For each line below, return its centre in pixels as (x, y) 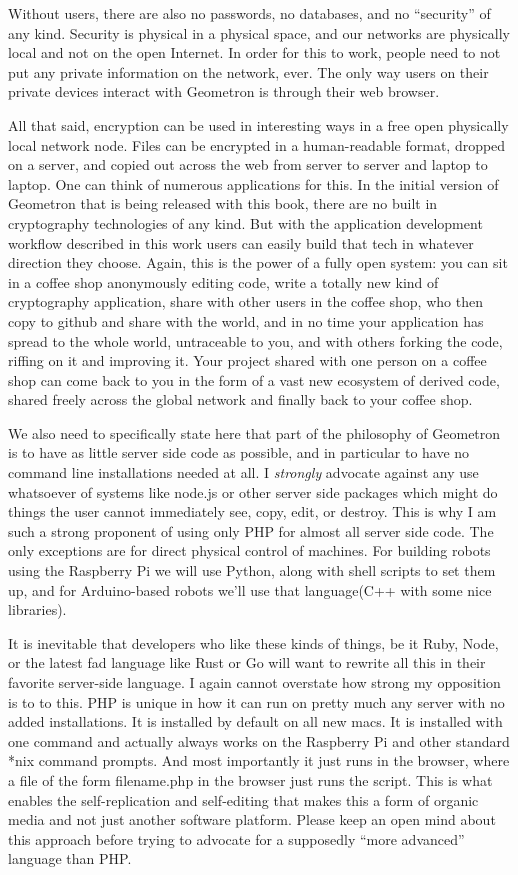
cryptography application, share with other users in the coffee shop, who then (245, 301)
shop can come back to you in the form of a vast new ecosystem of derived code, (254, 379)
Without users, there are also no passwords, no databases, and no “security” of (249, 13)
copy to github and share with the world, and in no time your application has (246, 320)
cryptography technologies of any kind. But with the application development (245, 222)
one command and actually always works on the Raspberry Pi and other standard (259, 740)
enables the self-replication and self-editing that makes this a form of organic (243, 799)
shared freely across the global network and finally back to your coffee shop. (240, 399)
